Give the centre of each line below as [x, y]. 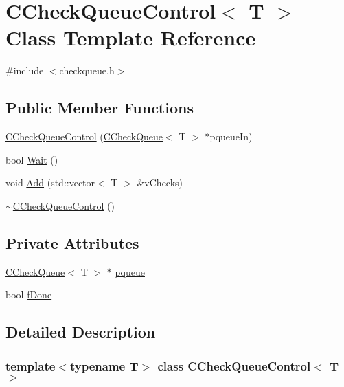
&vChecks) [160, 183]
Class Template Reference [131, 37]
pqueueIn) [231, 136]
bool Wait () [32, 159]
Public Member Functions [100, 108]
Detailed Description [81, 332]
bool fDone [29, 295]
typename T [104, 365]
